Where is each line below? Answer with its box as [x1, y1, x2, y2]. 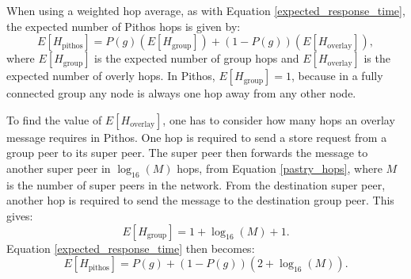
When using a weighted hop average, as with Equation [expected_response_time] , [6, 2, 405, 18]
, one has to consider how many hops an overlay [162, 111, 395, 128]
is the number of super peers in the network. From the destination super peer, [6, 176, 386, 193]
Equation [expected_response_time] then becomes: [6, 239, 255, 256]
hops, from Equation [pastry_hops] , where [177, 159, 382, 176]
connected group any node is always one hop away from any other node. [6, 85, 356, 101]
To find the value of [6, 111, 102, 128]
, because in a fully [291, 67, 383, 84]
